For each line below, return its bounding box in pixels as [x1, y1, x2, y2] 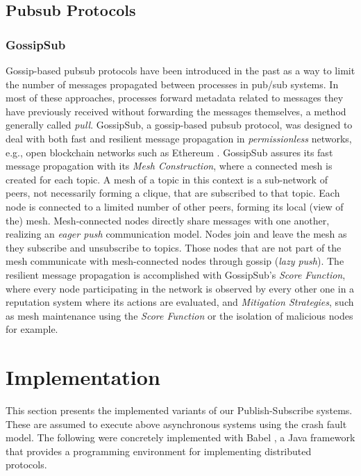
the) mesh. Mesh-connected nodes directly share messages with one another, [6, 213, 330, 227]
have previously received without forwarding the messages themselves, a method [6, 104, 346, 118]
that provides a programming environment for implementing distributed [6, 443, 312, 458]
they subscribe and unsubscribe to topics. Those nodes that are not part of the [6, 240, 342, 254]
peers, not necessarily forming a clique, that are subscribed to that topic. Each [6, 186, 340, 200]
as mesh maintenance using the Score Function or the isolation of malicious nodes [6, 308, 353, 322]
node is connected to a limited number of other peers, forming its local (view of [6, 199, 344, 213]
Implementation [6, 363, 160, 391]
